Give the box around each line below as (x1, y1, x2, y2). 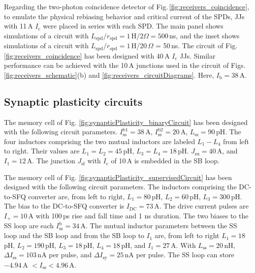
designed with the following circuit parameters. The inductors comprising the (4, 182, 237, 192)
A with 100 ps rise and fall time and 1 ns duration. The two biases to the (28, 211, 249, 221)
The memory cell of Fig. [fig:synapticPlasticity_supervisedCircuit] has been (4, 172, 232, 182)
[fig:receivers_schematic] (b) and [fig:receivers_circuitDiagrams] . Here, (4, 69, 214, 80)
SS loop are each (4, 220, 54, 231)
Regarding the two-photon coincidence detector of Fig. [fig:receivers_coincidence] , (4, 1, 250, 11)
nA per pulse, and (37, 249, 92, 260)
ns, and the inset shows (169, 30, 240, 40)
